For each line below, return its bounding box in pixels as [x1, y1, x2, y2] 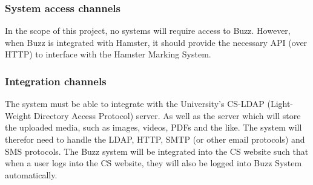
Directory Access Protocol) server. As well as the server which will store [33, 109, 301, 122]
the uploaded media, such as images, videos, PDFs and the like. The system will [5, 121, 302, 134]
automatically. [5, 168, 58, 181]
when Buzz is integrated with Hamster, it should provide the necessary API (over [5, 36, 308, 48]
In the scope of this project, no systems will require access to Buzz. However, [5, 24, 291, 37]
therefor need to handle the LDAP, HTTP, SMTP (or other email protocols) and [5, 133, 305, 145]
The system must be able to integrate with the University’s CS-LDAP [5, 97, 265, 110]
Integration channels [5, 73, 107, 88]
